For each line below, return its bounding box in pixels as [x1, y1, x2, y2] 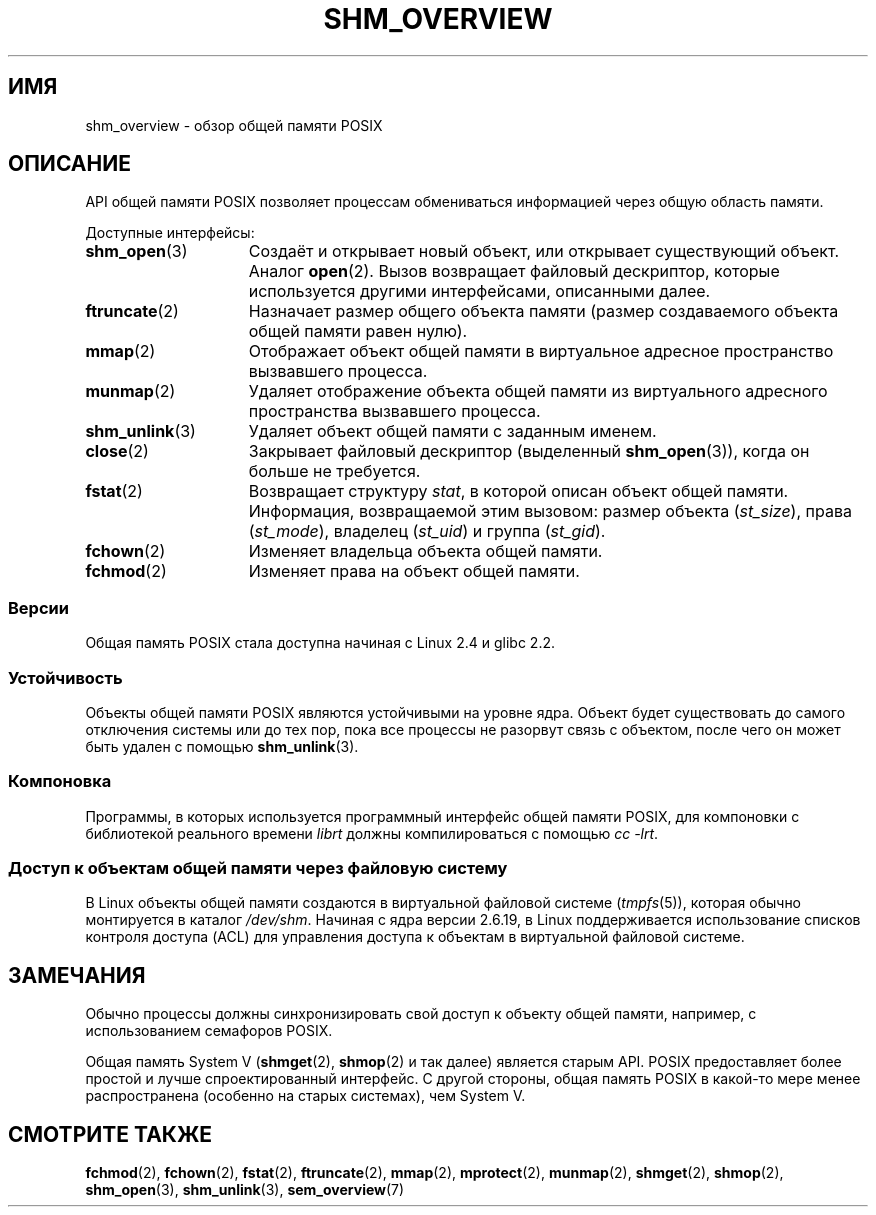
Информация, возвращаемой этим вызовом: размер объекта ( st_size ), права [248, 501, 852, 522]
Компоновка [8, 771, 112, 792]
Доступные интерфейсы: [85, 224, 255, 242]
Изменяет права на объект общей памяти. [248, 561, 580, 582]
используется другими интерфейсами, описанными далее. [248, 281, 711, 302]
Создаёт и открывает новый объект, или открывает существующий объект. [248, 241, 839, 262]
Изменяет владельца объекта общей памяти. [248, 541, 603, 562]
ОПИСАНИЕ [8, 151, 131, 177]
